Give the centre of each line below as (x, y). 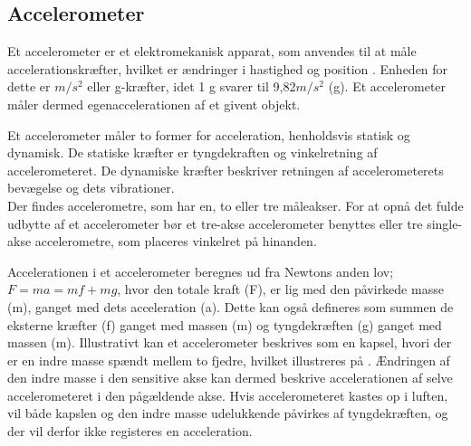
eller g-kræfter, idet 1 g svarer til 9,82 (192, 86)
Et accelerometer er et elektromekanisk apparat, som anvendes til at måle (212, 51)
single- (445, 223)
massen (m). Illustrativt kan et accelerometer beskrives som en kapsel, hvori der (230, 342)
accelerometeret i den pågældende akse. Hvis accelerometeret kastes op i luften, (228, 395)
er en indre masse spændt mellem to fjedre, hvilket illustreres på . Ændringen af (229, 360)
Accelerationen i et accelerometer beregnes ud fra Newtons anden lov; (201, 271)
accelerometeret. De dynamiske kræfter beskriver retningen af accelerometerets (226, 170)
